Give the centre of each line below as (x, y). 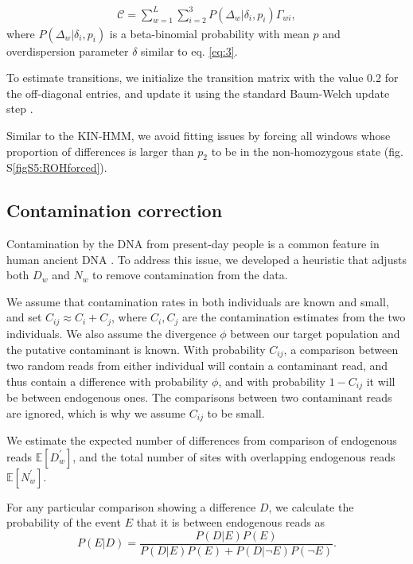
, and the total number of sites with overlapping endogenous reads (234, 456)
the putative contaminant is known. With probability (136, 349)
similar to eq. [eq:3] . (189, 51)
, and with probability (272, 381)
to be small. (236, 412)
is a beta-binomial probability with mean (209, 33)
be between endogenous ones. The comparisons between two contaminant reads (199, 397)
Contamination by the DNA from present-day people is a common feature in (193, 244)
